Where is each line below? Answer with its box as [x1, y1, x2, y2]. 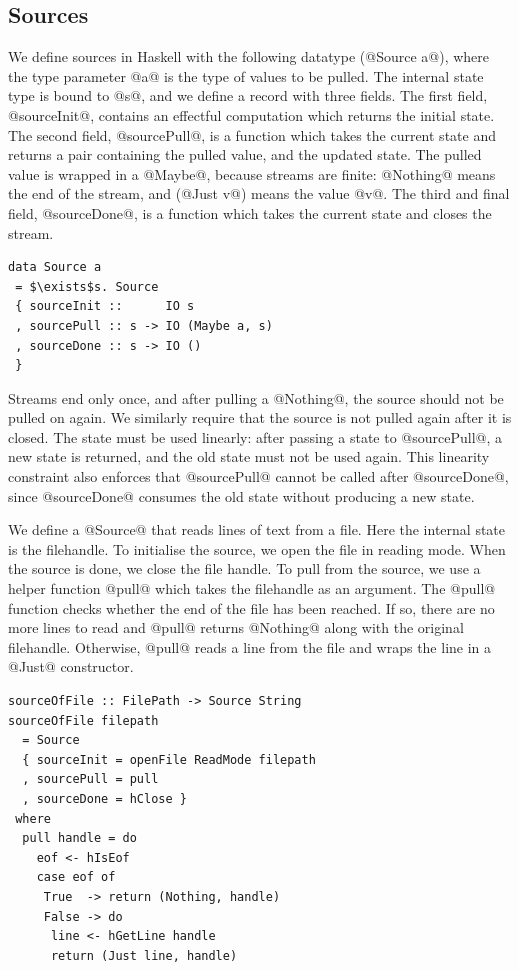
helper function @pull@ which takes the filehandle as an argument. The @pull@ [8, 578, 496, 599]
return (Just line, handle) [50, 948, 238, 963]
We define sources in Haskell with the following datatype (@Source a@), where [8, 46, 490, 67]
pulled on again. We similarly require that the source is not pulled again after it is [8, 407, 512, 428]
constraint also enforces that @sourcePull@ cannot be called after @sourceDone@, [8, 466, 509, 487]
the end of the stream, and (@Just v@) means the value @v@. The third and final [8, 183, 510, 204]
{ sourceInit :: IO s [15, 299, 195, 314]
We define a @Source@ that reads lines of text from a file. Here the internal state [8, 519, 506, 540]
